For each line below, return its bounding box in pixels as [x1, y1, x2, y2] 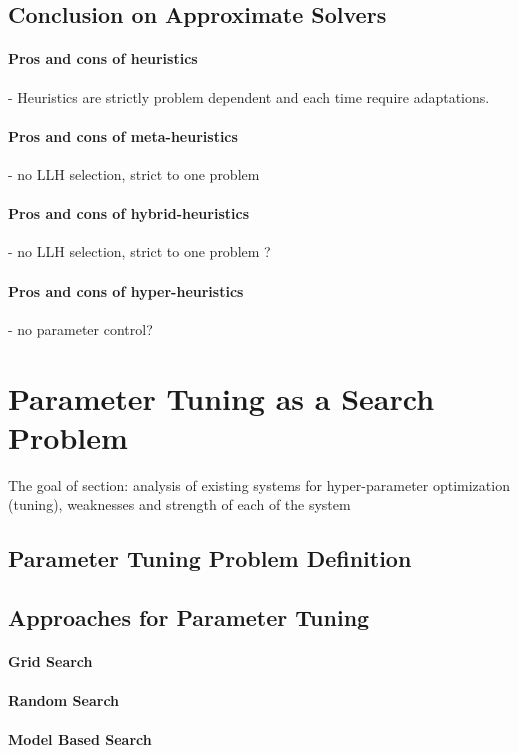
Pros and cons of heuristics [8, 48, 198, 69]
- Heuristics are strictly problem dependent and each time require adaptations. [8, 86, 490, 107]
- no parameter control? [8, 318, 153, 339]
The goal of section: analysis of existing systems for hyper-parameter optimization [8, 474, 510, 495]
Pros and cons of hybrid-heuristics [8, 203, 249, 224]
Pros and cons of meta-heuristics [8, 125, 238, 146]
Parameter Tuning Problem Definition [8, 543, 412, 574]
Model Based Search [8, 729, 152, 750]
